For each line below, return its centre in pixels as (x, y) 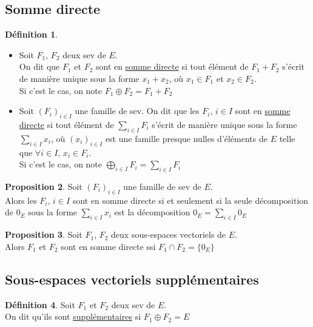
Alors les (21, 200)
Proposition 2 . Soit (44, 186)
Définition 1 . (32, 34)
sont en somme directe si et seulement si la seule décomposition (190, 200)
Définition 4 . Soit (40, 304)
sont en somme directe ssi (108, 246)
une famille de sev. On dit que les (137, 111)
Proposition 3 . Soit (44, 234)
